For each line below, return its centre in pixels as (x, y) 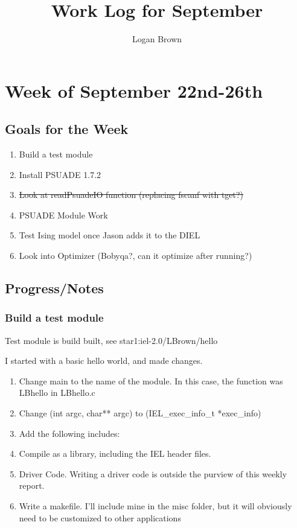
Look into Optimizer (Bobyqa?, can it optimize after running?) (136, 256)
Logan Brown (157, 39)
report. (32, 485)
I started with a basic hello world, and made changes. (104, 361)
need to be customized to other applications (100, 517)
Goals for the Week (67, 129)
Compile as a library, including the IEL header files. (115, 453)
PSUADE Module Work (63, 215)
